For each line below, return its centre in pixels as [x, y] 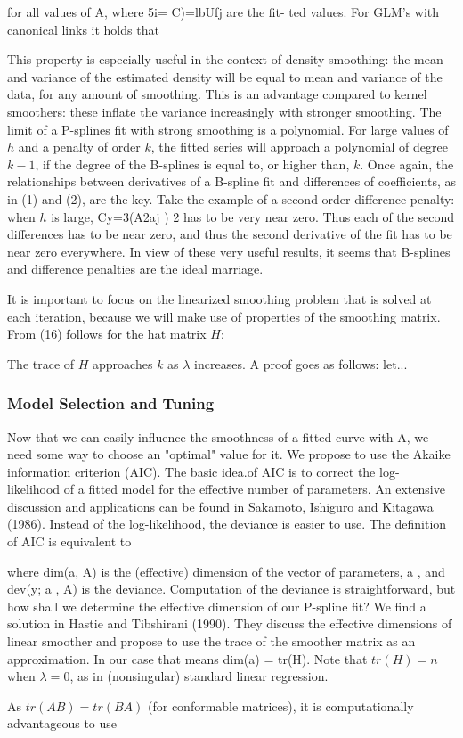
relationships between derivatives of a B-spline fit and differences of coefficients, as [232, 181]
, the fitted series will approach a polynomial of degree [299, 147]
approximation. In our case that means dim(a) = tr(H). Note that [187, 658]
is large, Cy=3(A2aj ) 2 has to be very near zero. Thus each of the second [252, 216]
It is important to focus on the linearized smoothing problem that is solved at [219, 298]
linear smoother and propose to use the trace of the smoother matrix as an [211, 641]
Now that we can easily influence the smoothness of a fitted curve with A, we [218, 436]
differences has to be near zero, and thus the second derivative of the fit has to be [230, 234]
